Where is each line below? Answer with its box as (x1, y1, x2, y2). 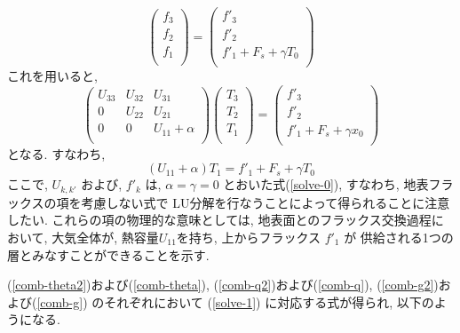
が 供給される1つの (344, 228, 454, 247)
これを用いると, (7, 67, 98, 85)
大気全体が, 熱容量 (52, 228, 159, 247)
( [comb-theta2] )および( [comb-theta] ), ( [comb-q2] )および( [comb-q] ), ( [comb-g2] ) (7, 275, 439, 294)
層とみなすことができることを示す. (7, 245, 210, 264)
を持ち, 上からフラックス (176, 228, 321, 247)
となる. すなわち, (7, 144, 106, 163)
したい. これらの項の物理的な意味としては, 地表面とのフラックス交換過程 (7, 210, 432, 229)
